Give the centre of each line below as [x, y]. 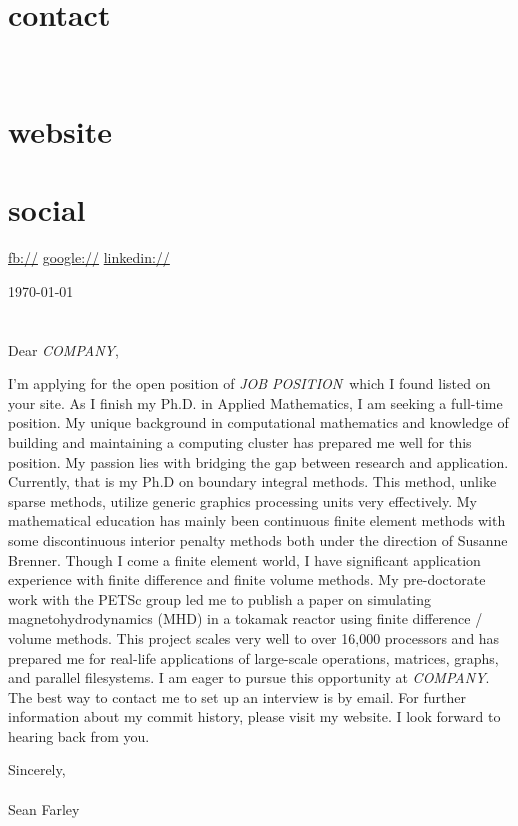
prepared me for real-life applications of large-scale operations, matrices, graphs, [253, 657]
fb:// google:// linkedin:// [89, 257]
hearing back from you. [79, 735]
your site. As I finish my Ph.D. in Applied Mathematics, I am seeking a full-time [255, 402]
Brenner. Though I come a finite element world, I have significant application [244, 559]
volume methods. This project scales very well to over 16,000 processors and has [254, 637]
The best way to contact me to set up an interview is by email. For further [237, 696]
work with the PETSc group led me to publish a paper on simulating [220, 598]
